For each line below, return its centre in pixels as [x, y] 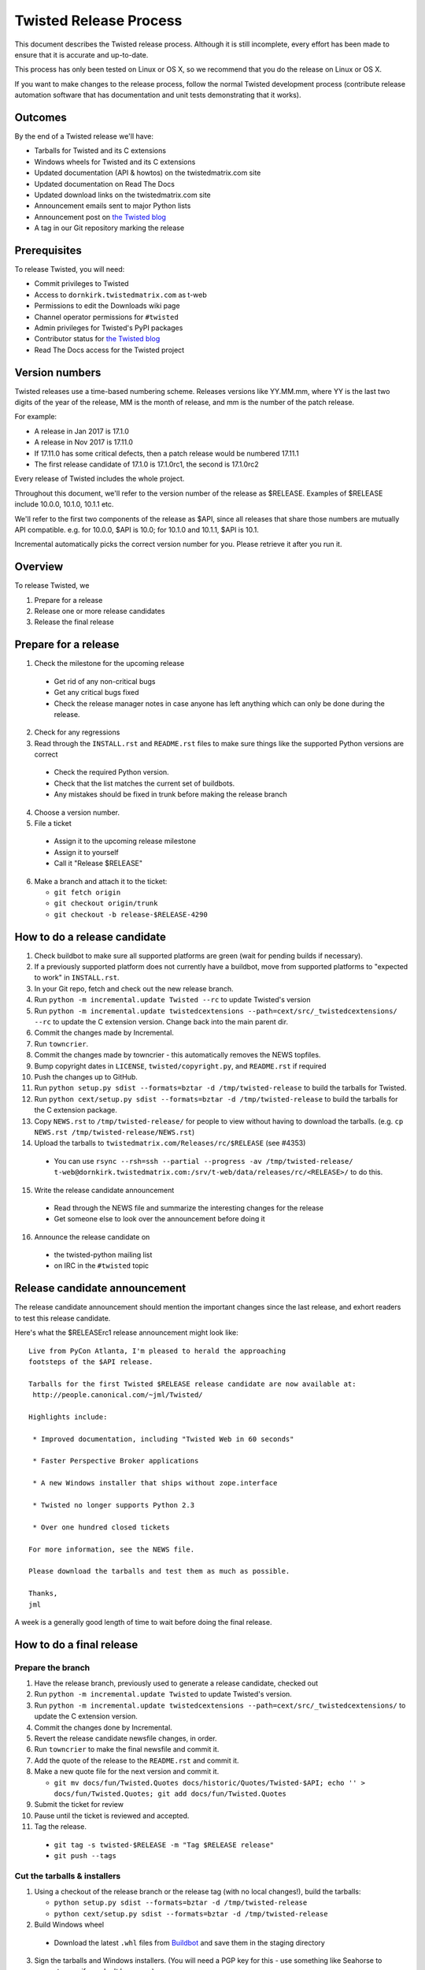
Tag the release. [60, 1827]
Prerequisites [48, 250]
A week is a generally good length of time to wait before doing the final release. [143, 1622]
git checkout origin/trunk [106, 903]
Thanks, [43, 1593]
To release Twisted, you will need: [70, 269]
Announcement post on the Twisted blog [100, 217]
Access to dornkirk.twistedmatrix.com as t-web [121, 295]
